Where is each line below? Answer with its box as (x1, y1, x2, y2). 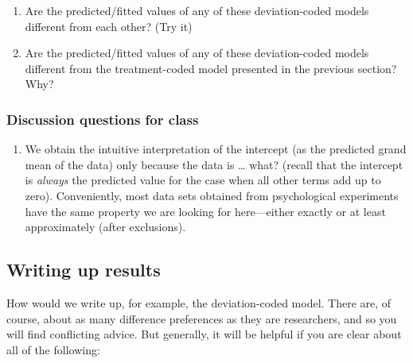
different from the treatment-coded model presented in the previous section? (25, 60, 397, 76)
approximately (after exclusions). (25, 218, 186, 235)
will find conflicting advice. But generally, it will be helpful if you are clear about (6, 326, 402, 342)
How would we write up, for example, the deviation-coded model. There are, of (6, 294, 392, 311)
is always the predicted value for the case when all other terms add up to (25, 172, 381, 188)
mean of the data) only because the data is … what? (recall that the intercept (25, 156, 403, 172)
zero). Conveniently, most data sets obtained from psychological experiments (25, 187, 399, 203)
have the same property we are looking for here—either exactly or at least (25, 203, 386, 219)
